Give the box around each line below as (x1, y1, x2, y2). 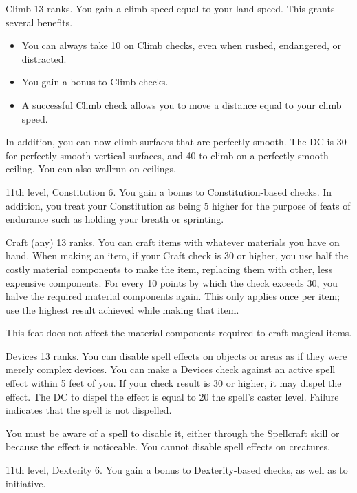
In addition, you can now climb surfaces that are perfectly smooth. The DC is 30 (6, 134, 347, 149)
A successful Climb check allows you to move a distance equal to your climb (21, 97, 342, 112)
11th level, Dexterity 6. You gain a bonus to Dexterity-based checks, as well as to (6, 463, 348, 477)
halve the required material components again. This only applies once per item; (6, 289, 340, 303)
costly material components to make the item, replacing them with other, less (6, 261, 333, 276)
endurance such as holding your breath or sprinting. (6, 212, 224, 226)
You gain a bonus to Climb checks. (21, 74, 169, 89)
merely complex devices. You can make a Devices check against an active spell (6, 362, 336, 376)
